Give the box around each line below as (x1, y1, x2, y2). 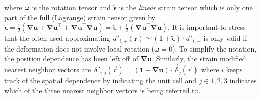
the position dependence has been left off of (4, 53, 139, 64)
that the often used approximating (4, 33, 110, 43)
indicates (229, 75, 257, 86)
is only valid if (203, 33, 247, 43)
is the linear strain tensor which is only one (119, 2, 253, 12)
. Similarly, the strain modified (152, 53, 246, 64)
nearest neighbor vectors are (4, 64, 91, 75)
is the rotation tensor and (32, 2, 111, 12)
